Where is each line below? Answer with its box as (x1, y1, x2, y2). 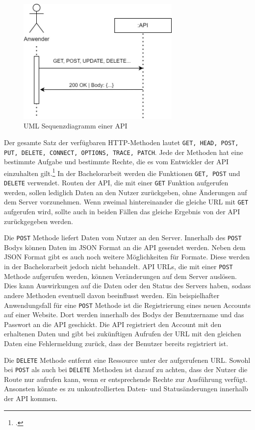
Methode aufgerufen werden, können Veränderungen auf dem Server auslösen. (4, 271, 237, 281)
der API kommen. (4, 393, 58, 404)
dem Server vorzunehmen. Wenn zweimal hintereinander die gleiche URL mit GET (4, 197, 249, 207)
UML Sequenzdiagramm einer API (24, 121, 127, 131)
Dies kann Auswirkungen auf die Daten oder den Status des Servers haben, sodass (4, 280, 251, 291)
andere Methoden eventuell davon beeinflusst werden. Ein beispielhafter (4, 290, 220, 300)
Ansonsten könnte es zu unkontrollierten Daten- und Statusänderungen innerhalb (4, 383, 248, 394)
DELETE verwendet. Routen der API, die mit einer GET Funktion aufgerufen (4, 177, 229, 188)
